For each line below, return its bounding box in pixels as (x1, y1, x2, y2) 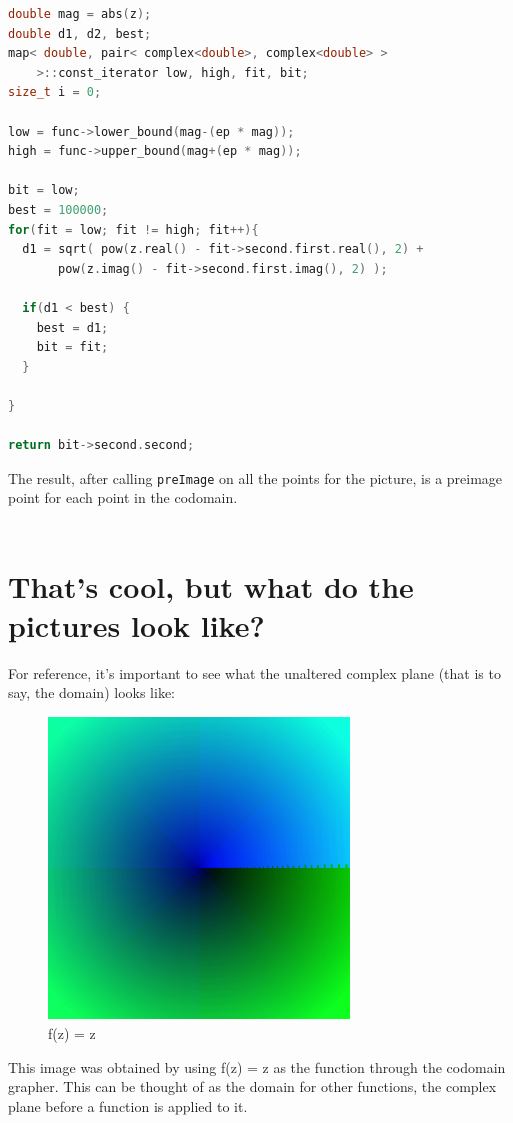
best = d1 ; (36, 320, 109, 335)
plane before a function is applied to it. (8, 1095, 248, 1116)
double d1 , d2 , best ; (8, 26, 152, 41)
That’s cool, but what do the (8, 565, 414, 606)
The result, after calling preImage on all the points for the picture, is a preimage (8, 467, 503, 488)
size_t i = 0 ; (8, 85, 102, 100)
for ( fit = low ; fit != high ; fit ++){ (8, 222, 259, 237)
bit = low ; (8, 183, 80, 198)
